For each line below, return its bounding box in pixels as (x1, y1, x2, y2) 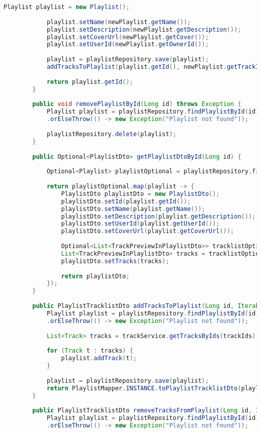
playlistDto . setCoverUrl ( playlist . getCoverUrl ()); (61, 228, 234, 235)
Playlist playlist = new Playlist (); (4, 4, 130, 11)
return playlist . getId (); (46, 78, 133, 85)
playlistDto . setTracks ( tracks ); (61, 257, 169, 265)
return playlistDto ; (61, 272, 130, 280)
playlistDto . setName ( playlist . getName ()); (61, 205, 205, 212)
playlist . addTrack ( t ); (61, 355, 137, 362)
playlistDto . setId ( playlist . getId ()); (61, 197, 191, 205)
